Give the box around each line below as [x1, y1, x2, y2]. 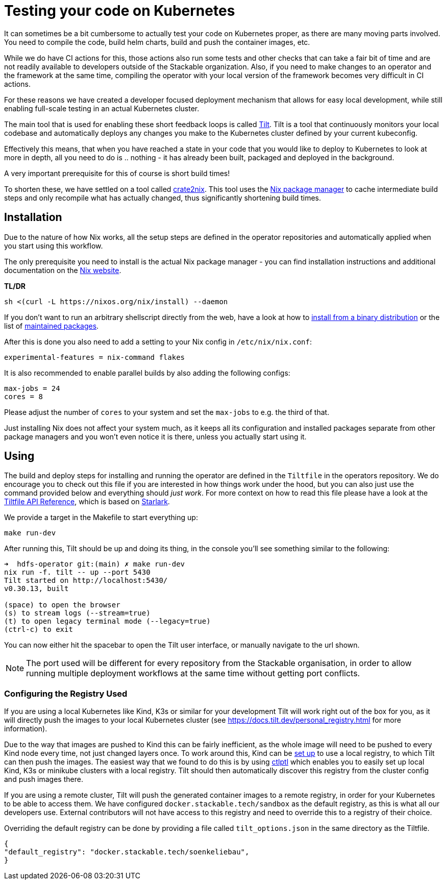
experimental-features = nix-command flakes [4, 353, 185, 361]
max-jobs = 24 [4, 384, 60, 392]
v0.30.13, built [4, 584, 69, 593]
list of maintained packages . [4, 321, 99, 330]
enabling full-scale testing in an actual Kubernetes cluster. [4, 104, 200, 113]
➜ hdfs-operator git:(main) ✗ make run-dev [4, 560, 185, 569]
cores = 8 [4, 392, 43, 401]
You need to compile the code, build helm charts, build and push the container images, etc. [4, 37, 310, 46]
